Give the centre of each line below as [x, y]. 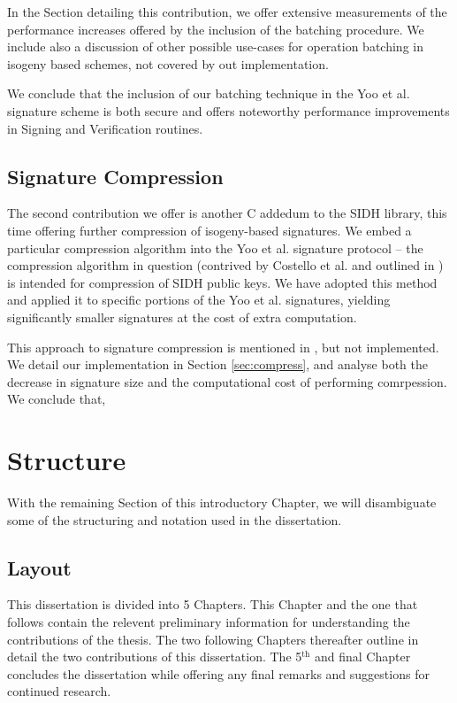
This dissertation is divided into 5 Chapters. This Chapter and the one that [213, 604]
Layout [39, 567]
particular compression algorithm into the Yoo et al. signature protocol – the [215, 247]
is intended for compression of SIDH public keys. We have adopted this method [222, 282]
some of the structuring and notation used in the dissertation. [175, 519]
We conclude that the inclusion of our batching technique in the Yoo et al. [209, 93]
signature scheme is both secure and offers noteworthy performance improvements [228, 110]
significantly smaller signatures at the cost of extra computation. [182, 317]
